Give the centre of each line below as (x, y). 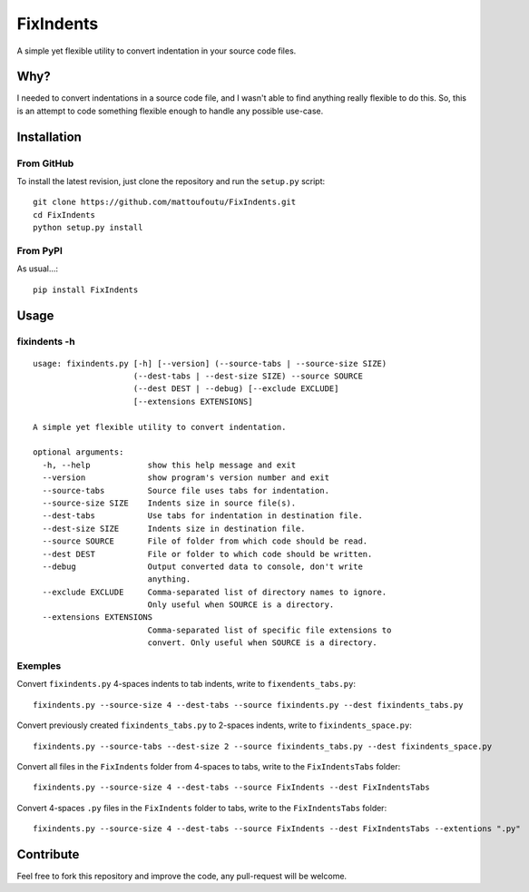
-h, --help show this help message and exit (169, 465)
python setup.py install (88, 228)
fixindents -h (46, 342)
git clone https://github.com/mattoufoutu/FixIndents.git (165, 202)
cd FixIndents (64, 215)
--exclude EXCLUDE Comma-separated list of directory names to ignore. (215, 592)
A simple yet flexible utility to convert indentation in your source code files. (157, 51)
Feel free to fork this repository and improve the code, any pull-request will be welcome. (182, 877)
